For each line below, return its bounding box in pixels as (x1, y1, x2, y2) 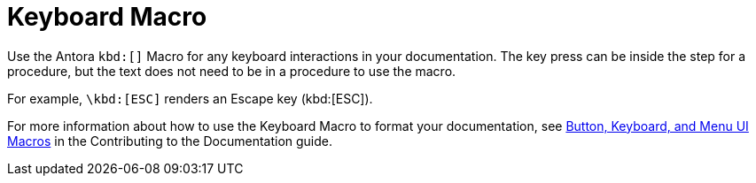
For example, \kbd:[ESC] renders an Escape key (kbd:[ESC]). (7, 90, 373, 106)
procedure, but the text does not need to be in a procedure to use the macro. (7, 63, 456, 79)
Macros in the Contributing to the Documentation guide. (7, 133, 333, 149)
